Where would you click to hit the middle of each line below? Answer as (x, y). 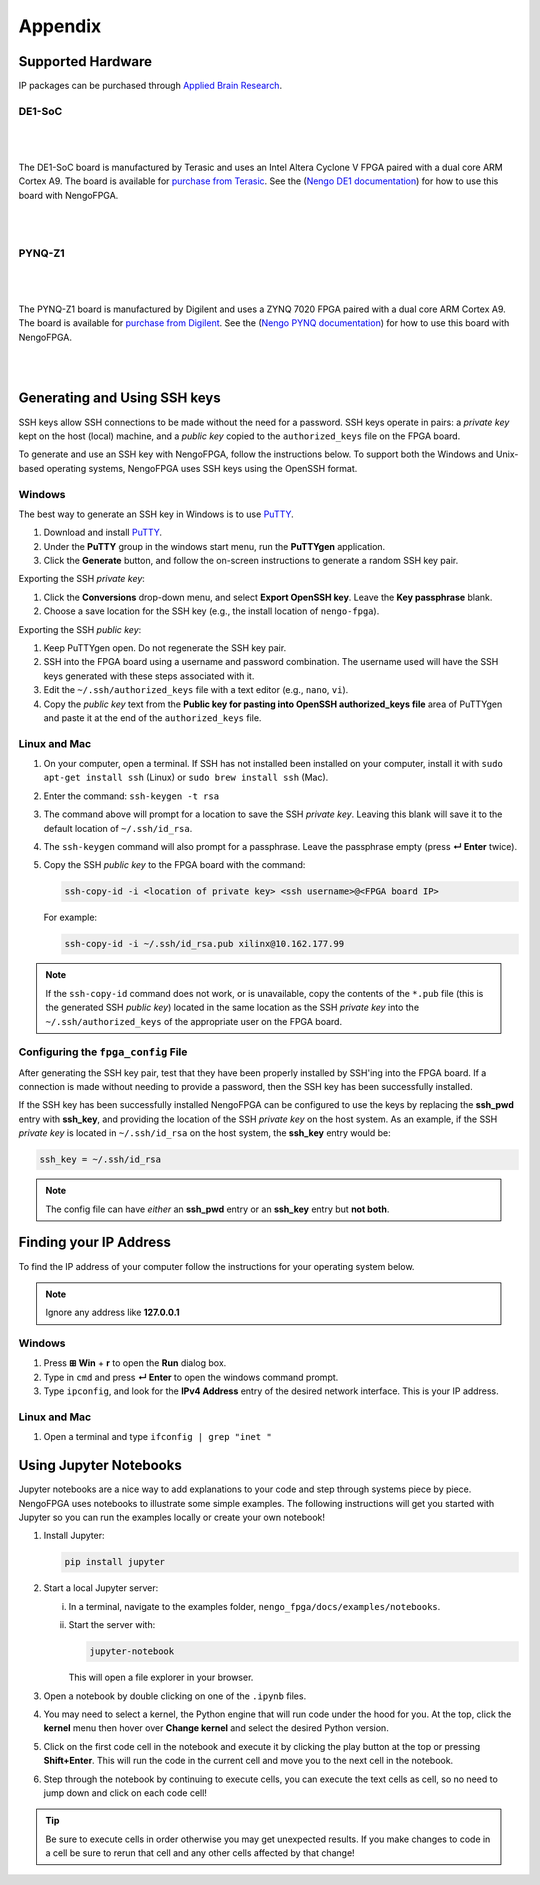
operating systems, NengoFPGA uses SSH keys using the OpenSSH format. (202, 468)
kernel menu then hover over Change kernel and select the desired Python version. (216, 1728)
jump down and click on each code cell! (125, 1792)
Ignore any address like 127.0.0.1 (112, 1312)
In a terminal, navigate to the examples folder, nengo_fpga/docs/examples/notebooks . (254, 1606)
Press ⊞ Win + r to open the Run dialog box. (135, 1363)
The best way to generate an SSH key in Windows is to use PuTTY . (156, 514)
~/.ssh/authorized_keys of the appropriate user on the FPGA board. (194, 1021)
